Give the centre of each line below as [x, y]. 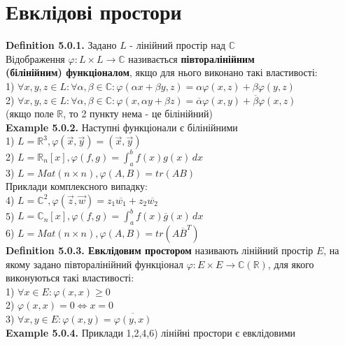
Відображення [35, 58]
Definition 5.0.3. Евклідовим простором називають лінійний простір [160, 250]
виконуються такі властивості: [70, 278]
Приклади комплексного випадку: [77, 186]
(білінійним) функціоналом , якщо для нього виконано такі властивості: [162, 72]
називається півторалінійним [191, 58]
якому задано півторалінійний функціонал [95, 264]
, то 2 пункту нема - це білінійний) [138, 113]
